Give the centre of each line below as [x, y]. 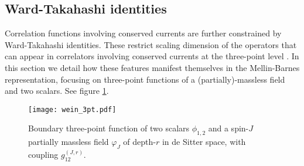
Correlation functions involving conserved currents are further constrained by [143, 33]
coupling [43, 155]
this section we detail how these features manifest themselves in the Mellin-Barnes [152, 67]
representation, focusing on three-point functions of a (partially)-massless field [145, 79]
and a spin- [228, 128]
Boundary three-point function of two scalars [109, 128]
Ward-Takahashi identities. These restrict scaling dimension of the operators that [151, 44]
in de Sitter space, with [204, 142]
